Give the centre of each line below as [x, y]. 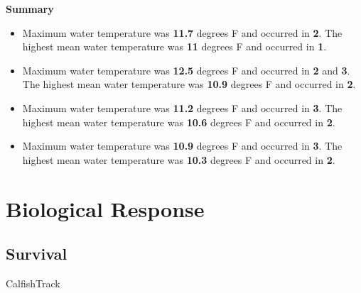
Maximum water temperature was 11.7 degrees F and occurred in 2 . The [182, 32]
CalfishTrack [33, 283]
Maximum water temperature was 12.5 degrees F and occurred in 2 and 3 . [186, 70]
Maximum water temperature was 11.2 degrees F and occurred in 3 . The [182, 107]
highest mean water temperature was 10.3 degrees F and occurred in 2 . [179, 159]
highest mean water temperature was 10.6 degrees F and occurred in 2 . [179, 122]
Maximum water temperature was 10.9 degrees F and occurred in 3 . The [182, 146]
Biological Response [105, 208]
